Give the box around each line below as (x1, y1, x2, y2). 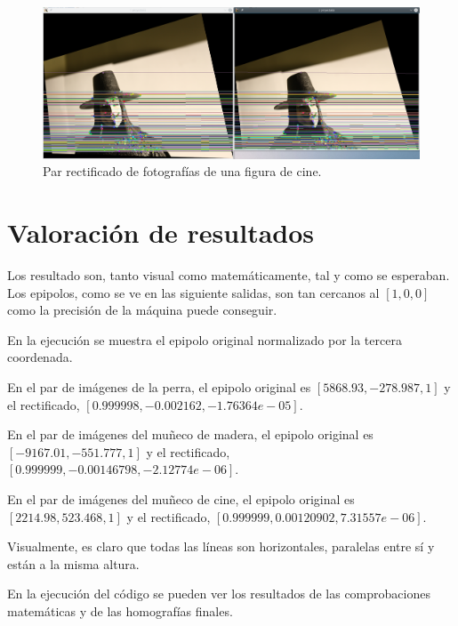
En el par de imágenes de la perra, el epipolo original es (7, 378, 311, 397)
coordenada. (7, 348, 73, 366)
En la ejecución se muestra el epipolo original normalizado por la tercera (7, 330, 402, 349)
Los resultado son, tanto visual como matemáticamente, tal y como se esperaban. (7, 266, 450, 285)
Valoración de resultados (7, 214, 315, 251)
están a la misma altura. (7, 554, 140, 573)
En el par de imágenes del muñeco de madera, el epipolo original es (7, 425, 374, 444)
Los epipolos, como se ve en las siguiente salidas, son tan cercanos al (7, 283, 380, 301)
